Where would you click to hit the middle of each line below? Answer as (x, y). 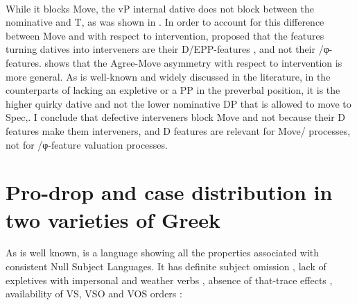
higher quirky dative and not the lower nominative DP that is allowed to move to (178, 103)
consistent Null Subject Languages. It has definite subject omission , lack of (166, 266)
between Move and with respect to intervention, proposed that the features (165, 35)
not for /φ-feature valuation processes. (87, 144)
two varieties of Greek (113, 219)
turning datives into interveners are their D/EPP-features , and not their (160, 49)
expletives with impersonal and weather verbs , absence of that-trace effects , (169, 280)
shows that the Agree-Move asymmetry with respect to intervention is (193, 62)
